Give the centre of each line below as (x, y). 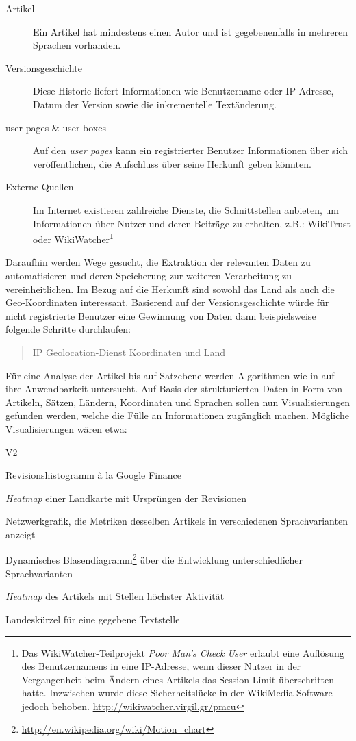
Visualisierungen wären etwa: (66, 428)
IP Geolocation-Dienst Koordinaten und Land (129, 352)
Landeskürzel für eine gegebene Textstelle (93, 619)
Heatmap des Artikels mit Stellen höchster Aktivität (115, 596)
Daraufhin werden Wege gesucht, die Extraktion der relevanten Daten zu (158, 262)
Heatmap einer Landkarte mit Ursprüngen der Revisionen (126, 498)
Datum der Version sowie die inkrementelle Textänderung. (155, 104)
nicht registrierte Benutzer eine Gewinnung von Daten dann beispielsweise (161, 315)
